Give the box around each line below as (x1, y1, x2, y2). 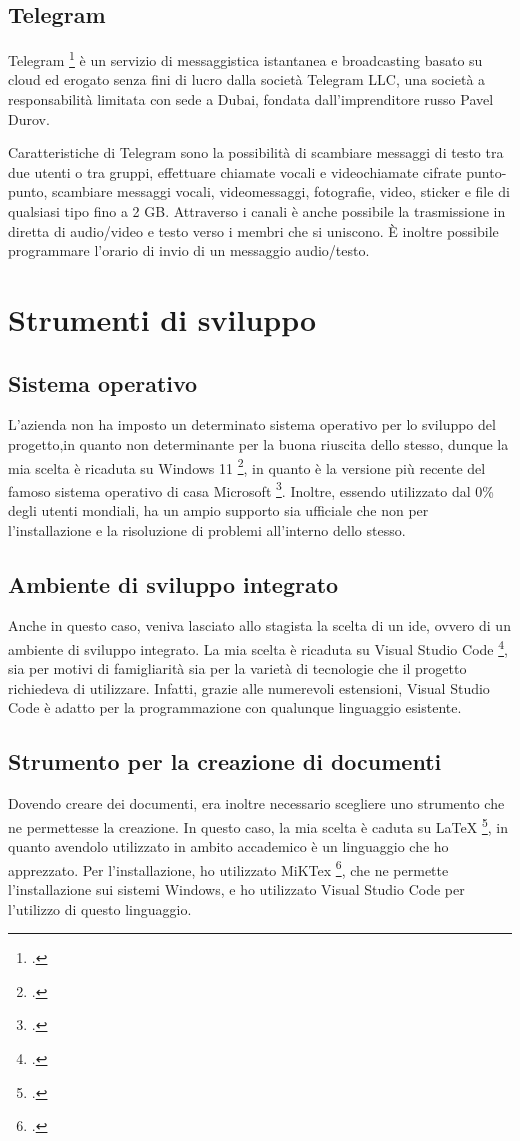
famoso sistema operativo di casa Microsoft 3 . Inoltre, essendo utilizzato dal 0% (8, 477, 494, 501)
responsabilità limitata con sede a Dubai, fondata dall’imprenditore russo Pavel (8, 89, 494, 110)
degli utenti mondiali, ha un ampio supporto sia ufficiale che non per (8, 500, 429, 521)
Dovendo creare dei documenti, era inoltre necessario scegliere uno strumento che (8, 793, 505, 814)
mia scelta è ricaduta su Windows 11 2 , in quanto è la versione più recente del (8, 454, 486, 478)
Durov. (8, 108, 50, 129)
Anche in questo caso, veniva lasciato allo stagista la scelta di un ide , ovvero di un (8, 615, 511, 636)
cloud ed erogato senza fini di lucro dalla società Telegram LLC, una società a (8, 69, 486, 90)
